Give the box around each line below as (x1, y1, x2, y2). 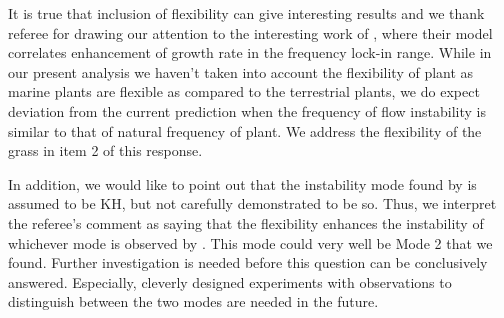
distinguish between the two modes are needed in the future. (8, 291, 379, 312)
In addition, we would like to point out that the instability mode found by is (8, 173, 477, 194)
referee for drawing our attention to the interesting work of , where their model (8, 22, 493, 43)
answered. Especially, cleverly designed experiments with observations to (8, 271, 452, 292)
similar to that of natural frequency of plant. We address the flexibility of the (8, 120, 482, 141)
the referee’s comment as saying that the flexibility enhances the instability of (8, 212, 484, 233)
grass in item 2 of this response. (8, 140, 203, 161)
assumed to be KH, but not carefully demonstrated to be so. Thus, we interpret (8, 193, 497, 214)
